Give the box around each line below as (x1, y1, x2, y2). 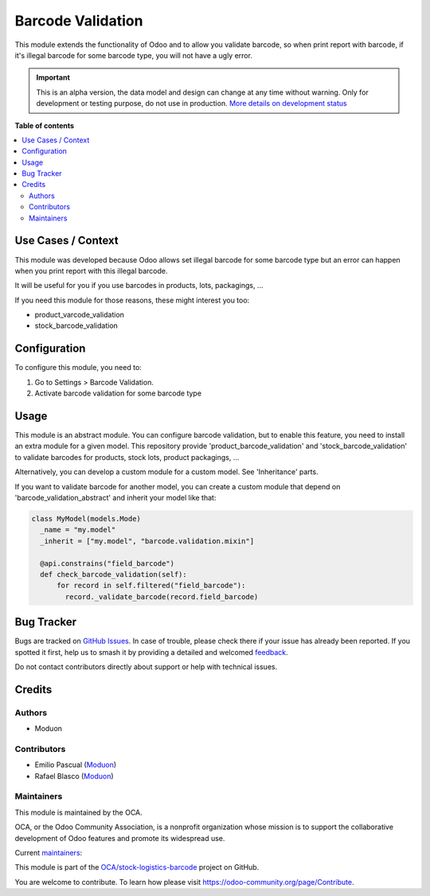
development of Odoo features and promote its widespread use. (14, 833, 225, 843)
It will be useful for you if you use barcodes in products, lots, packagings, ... (14, 281, 264, 290)
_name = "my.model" (40, 525, 116, 535)
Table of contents (14, 120, 75, 131)
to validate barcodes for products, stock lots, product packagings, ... (14, 452, 240, 462)
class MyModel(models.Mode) (31, 514, 141, 524)
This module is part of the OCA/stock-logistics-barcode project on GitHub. (14, 863, 260, 872)
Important (36, 72, 71, 83)
